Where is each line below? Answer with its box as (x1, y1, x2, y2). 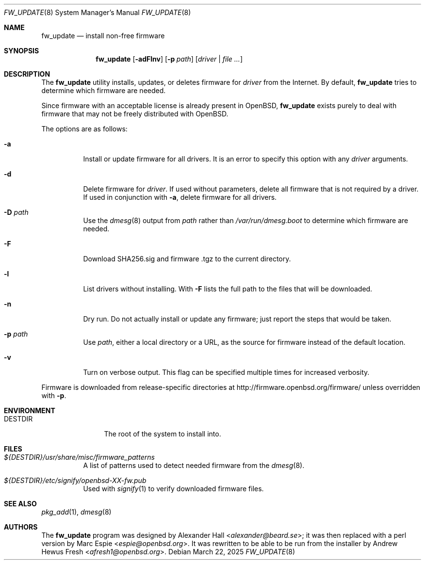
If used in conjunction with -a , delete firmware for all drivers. (83, 193, 277, 201)
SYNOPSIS (4, 47, 39, 55)
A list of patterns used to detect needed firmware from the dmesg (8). (83, 461, 305, 469)
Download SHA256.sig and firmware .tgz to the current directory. (83, 255, 291, 263)
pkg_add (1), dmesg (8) (41, 508, 112, 516)
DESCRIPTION (4, 70, 50, 78)
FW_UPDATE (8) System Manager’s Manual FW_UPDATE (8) (4, 8, 191, 16)
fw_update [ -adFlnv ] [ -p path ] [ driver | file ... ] (96, 55, 243, 63)
